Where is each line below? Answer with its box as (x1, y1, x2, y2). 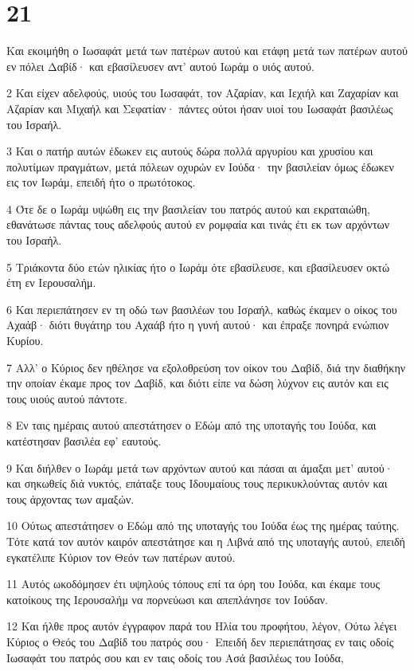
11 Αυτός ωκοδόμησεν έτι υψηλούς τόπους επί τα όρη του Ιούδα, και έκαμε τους (6, 575, 381, 592)
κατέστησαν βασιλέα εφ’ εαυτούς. (6, 433, 162, 449)
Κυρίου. (6, 332, 44, 349)
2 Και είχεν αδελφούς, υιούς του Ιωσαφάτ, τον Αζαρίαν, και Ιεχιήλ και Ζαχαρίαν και (6, 84, 399, 101)
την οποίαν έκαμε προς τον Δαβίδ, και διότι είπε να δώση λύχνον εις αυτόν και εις (6, 375, 389, 391)
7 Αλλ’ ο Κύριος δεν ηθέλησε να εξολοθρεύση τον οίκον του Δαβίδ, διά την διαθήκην (6, 359, 406, 375)
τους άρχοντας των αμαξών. (6, 490, 135, 507)
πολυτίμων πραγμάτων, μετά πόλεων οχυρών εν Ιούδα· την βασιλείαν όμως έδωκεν (6, 158, 394, 175)
